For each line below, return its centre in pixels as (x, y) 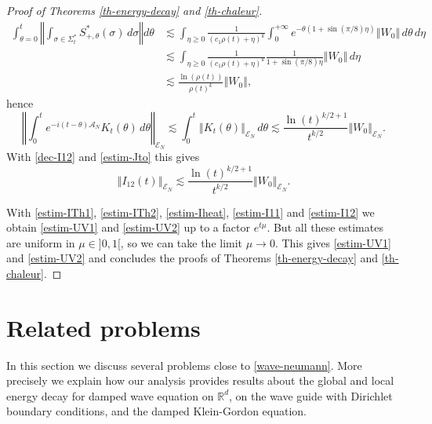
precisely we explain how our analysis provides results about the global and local (200, 380)
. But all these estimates (325, 227)
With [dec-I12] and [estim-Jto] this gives (103, 157)
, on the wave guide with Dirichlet (311, 395)
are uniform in (41, 242)
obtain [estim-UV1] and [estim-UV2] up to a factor (128, 227)
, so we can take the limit (182, 242)
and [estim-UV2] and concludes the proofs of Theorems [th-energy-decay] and (192, 258)
